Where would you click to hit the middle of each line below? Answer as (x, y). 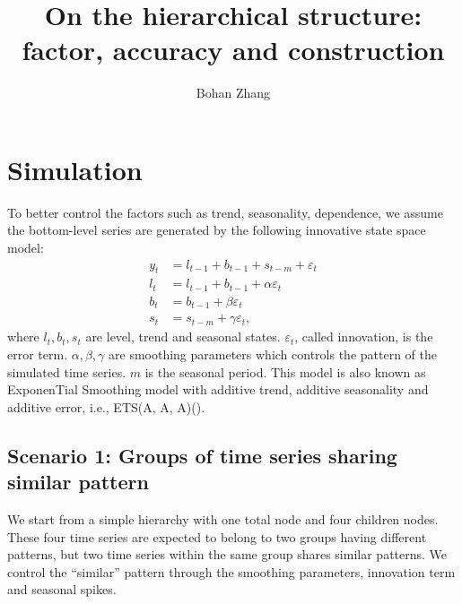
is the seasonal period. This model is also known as (285, 371)
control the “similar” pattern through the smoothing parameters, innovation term (231, 571)
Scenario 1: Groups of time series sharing (202, 455)
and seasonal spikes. (62, 589)
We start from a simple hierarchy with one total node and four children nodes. (223, 519)
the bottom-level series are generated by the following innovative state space (217, 230)
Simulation (75, 169)
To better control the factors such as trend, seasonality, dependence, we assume (225, 212)
